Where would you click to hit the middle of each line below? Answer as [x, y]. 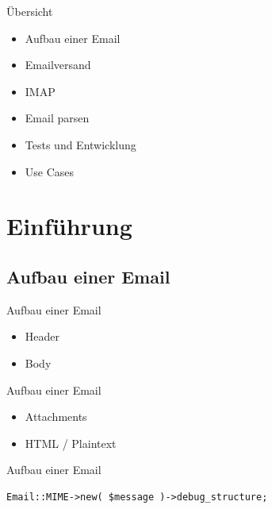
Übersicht [30, 11]
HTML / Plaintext [71, 443]
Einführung [69, 226]
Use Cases [50, 171]
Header [42, 336]
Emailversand [58, 65]
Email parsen [57, 118]
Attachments [56, 416]
